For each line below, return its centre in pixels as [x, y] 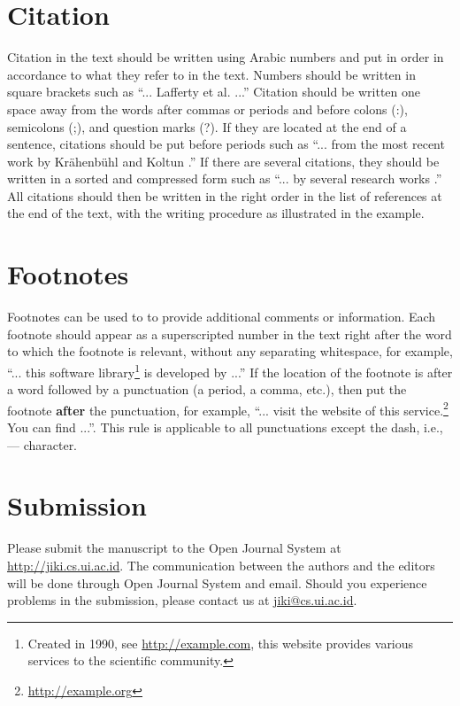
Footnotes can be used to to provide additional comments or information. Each [222, 317]
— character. [42, 444]
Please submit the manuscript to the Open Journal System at [174, 548]
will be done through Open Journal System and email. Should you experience [217, 582]
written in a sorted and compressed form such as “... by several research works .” [225, 178]
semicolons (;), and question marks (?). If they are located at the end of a [207, 126]
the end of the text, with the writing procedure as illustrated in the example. [216, 213]
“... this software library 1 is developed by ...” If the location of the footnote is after [230, 370]
